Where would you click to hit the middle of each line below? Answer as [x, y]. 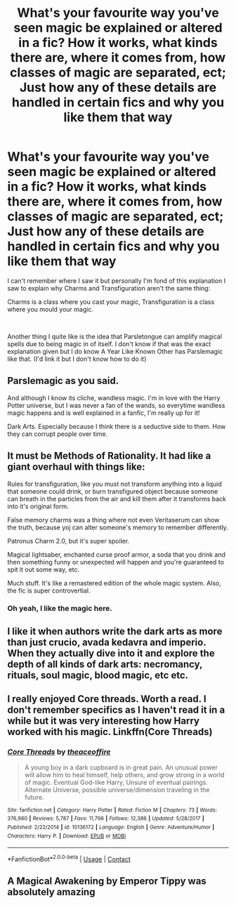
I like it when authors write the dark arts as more [115, 631]
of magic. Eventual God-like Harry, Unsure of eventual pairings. [116, 782]
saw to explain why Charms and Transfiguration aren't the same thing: [109, 288]
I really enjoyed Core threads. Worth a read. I [107, 699]
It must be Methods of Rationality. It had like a [109, 456]
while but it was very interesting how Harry [104, 721]
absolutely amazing [51, 892]
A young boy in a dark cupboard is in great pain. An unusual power [121, 767]
